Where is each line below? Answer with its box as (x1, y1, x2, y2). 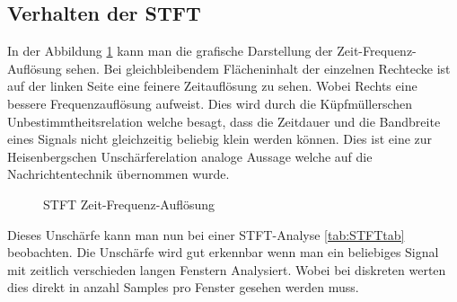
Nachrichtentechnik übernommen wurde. (7, 164, 230, 183)
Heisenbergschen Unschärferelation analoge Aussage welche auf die (7, 147, 373, 165)
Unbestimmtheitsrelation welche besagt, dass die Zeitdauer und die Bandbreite (7, 111, 441, 130)
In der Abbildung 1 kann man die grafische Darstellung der (7, 41, 333, 60)
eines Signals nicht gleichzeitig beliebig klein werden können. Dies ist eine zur (7, 129, 433, 148)
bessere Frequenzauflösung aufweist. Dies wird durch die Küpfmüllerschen (7, 93, 413, 112)
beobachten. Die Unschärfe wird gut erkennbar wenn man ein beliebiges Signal (7, 243, 439, 262)
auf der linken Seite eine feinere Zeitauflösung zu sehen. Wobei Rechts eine (7, 76, 417, 95)
